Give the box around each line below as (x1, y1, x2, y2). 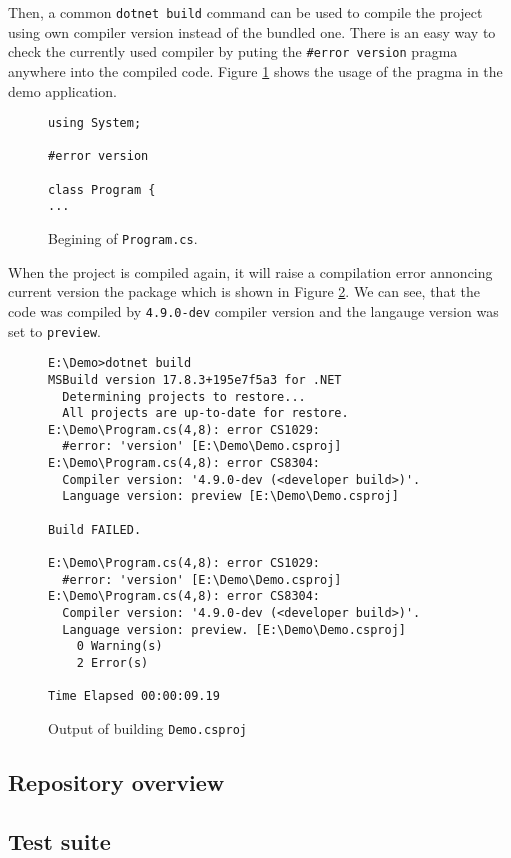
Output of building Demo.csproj (48, 717, 247, 738)
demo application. (8, 80, 117, 101)
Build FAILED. (48, 522, 142, 537)
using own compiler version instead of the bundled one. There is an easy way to (8, 21, 496, 42)
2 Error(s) (76, 656, 149, 670)
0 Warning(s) (76, 639, 163, 654)
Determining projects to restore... (62, 389, 306, 404)
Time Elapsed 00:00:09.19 (48, 689, 220, 704)
